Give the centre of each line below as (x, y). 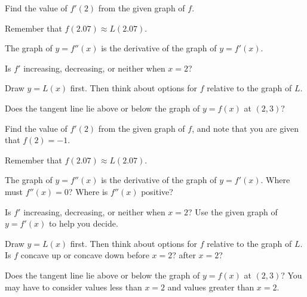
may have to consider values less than (73, 287)
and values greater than (211, 287)
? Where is (88, 191)
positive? (157, 191)
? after (184, 255)
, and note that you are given (245, 128)
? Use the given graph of (233, 211)
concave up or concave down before (85, 255)
